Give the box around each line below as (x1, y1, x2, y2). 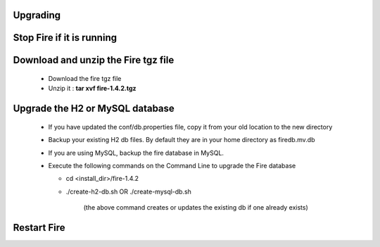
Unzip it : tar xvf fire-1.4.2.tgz (48, 84, 137, 93)
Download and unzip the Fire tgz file (13, 54, 175, 66)
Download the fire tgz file (48, 75, 122, 83)
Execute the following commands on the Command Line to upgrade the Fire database (48, 162, 296, 170)
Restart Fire (13, 222, 65, 234)
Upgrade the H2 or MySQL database (13, 103, 175, 115)
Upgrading (13, 9, 61, 21)
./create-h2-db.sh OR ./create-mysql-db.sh (65, 187, 191, 196)
